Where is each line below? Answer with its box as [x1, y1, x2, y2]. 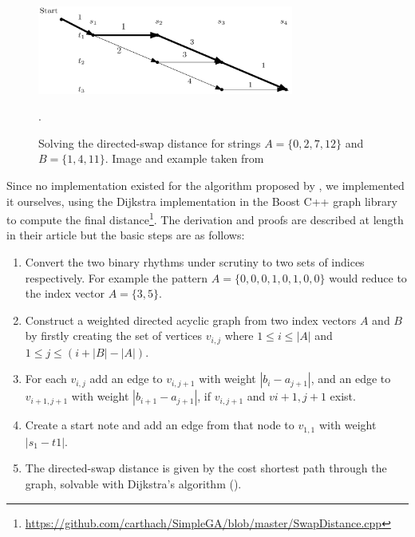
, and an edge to [310, 370, 391, 387]
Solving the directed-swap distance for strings [38, 134, 261, 151]
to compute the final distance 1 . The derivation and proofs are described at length [6, 209, 404, 227]
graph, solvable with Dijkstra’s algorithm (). [25, 476, 242, 492]
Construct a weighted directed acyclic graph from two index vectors [25, 311, 357, 328]
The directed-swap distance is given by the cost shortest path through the [25, 460, 387, 476]
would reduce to [329, 269, 407, 286]
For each [25, 370, 67, 387]
